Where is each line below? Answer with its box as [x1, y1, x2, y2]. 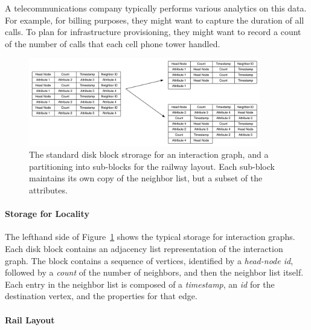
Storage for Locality [5, 207, 89, 220]
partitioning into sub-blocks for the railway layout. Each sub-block [29, 160, 275, 172]
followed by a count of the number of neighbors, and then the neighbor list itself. [5, 266, 304, 279]
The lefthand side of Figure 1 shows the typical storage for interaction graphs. [5, 230, 295, 243]
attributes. [29, 184, 68, 196]
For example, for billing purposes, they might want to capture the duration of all [5, 13, 304, 26]
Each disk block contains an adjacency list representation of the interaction [5, 242, 283, 255]
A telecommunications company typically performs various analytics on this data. [5, 2, 307, 14]
